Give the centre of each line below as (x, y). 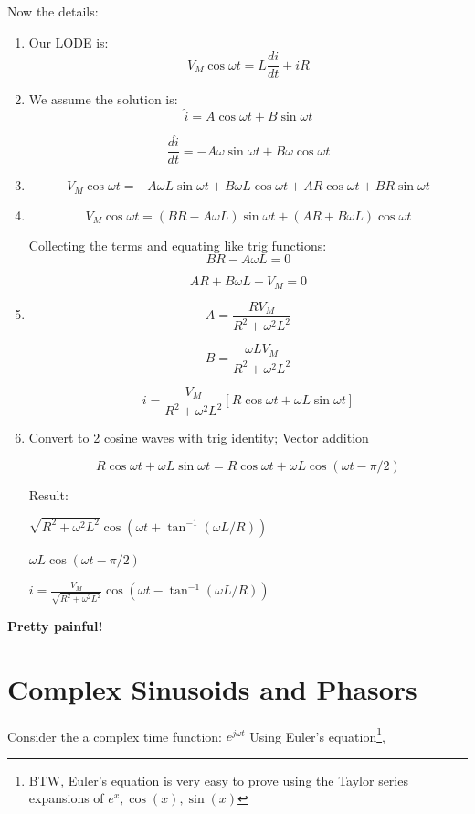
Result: (48, 494)
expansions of (66, 798)
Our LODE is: (69, 42)
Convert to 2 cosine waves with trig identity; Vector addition (199, 438)
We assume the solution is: (103, 99)
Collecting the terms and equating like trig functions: (178, 245)
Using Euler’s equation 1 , (317, 734)
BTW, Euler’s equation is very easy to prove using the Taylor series (218, 780)
